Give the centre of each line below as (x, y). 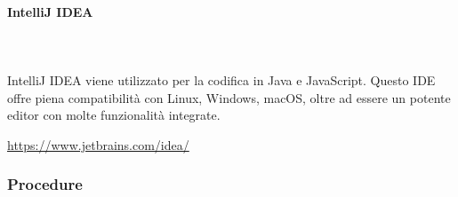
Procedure (45, 184)
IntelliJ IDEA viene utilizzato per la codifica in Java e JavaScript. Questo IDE (221, 79)
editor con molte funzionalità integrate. (114, 115)
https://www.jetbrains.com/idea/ (98, 144)
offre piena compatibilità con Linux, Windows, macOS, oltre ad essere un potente (229, 97)
